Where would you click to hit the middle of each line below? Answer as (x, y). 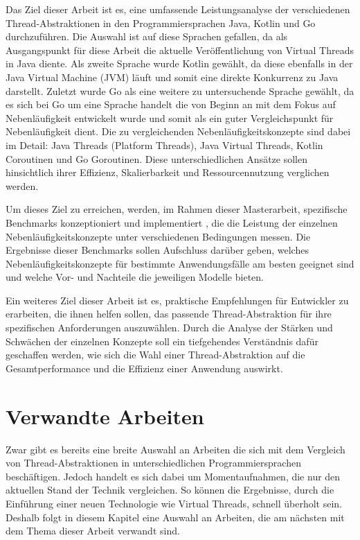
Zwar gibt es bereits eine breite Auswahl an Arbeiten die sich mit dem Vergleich (175, 449)
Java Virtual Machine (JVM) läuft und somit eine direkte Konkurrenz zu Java (172, 77)
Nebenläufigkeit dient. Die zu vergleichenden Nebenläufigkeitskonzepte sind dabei (178, 131)
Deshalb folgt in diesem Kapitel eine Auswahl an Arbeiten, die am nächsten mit (175, 517)
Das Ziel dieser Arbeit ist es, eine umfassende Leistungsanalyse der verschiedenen (178, 9)
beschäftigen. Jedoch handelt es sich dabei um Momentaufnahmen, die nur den (173, 476)
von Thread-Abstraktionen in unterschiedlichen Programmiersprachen (153, 463)
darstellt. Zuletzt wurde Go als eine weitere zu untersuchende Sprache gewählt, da (180, 90)
